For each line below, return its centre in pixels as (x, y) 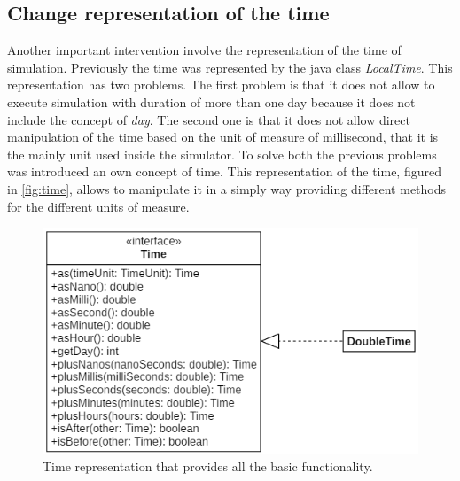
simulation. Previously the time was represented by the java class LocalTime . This (230, 67)
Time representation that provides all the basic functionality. (208, 465)
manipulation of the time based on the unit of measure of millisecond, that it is (223, 137)
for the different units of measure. (98, 206)
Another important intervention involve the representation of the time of (204, 50)
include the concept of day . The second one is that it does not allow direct (209, 119)
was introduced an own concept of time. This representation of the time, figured (224, 171)
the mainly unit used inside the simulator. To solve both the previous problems (222, 154)
